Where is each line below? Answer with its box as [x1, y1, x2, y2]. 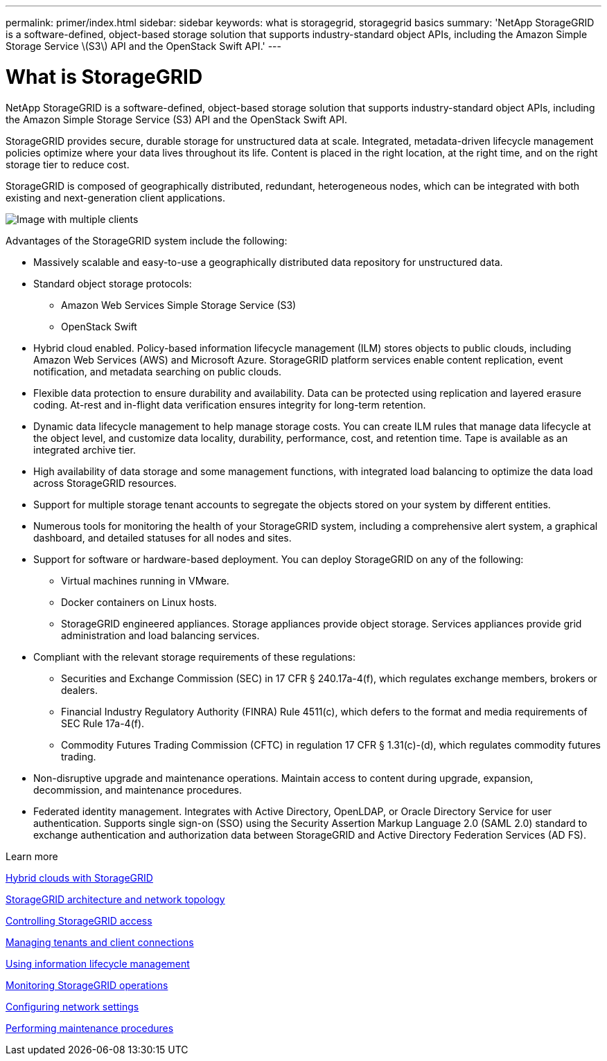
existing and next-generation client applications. [6, 191, 225, 204]
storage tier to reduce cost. [6, 158, 130, 170]
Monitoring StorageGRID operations [6, 979, 168, 991]
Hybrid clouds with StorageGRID [6, 871, 153, 884]
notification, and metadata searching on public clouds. [33, 365, 282, 377]
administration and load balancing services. [61, 629, 260, 641]
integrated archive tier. [33, 443, 136, 456]
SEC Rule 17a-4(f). [61, 717, 145, 729]
